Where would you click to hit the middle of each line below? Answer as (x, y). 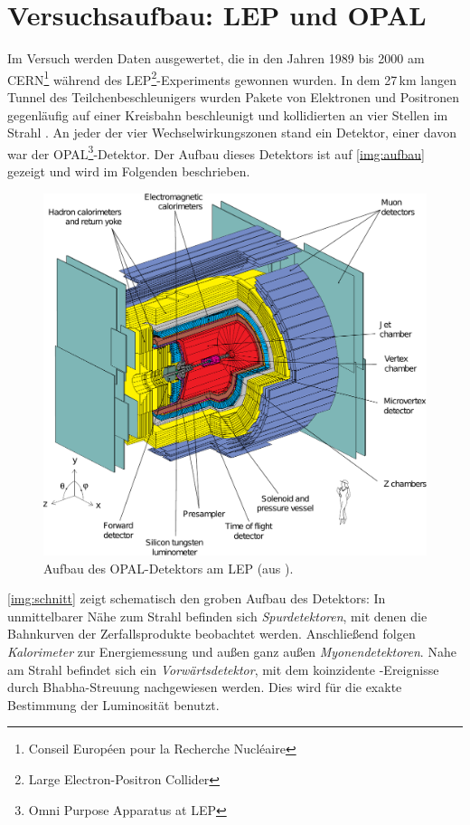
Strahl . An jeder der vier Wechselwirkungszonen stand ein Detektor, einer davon (232, 133)
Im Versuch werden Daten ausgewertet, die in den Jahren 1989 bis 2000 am (216, 58)
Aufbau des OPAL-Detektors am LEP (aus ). (169, 568)
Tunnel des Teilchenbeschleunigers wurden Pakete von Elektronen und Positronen (234, 96)
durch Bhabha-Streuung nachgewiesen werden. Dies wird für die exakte (205, 687)
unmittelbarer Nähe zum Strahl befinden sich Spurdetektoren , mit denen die (217, 616)
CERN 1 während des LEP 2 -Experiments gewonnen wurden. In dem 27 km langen (232, 78)
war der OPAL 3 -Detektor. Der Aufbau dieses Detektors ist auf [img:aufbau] (216, 152)
